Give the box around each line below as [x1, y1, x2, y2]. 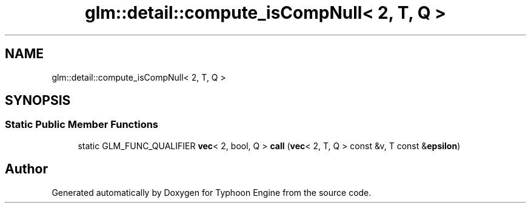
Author [5, 161, 48, 177]
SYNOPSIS [5, 93, 71, 109]
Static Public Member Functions [5, 118, 159, 131]
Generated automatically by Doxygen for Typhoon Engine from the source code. [52, 187, 372, 198]
